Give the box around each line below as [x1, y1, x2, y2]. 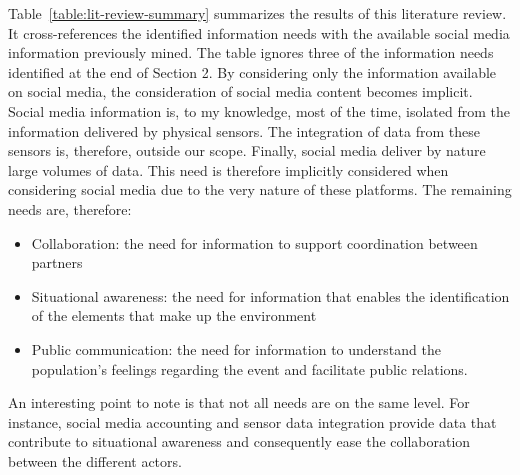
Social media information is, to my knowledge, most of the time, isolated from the [8, 100, 510, 121]
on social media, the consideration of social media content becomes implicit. [8, 81, 473, 102]
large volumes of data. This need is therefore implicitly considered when [8, 159, 449, 180]
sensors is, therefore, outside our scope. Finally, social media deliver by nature [8, 140, 486, 161]
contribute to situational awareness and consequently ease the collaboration [8, 431, 471, 452]
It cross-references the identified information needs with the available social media [8, 22, 510, 43]
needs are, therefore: [8, 198, 132, 219]
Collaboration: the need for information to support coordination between [31, 232, 478, 253]
